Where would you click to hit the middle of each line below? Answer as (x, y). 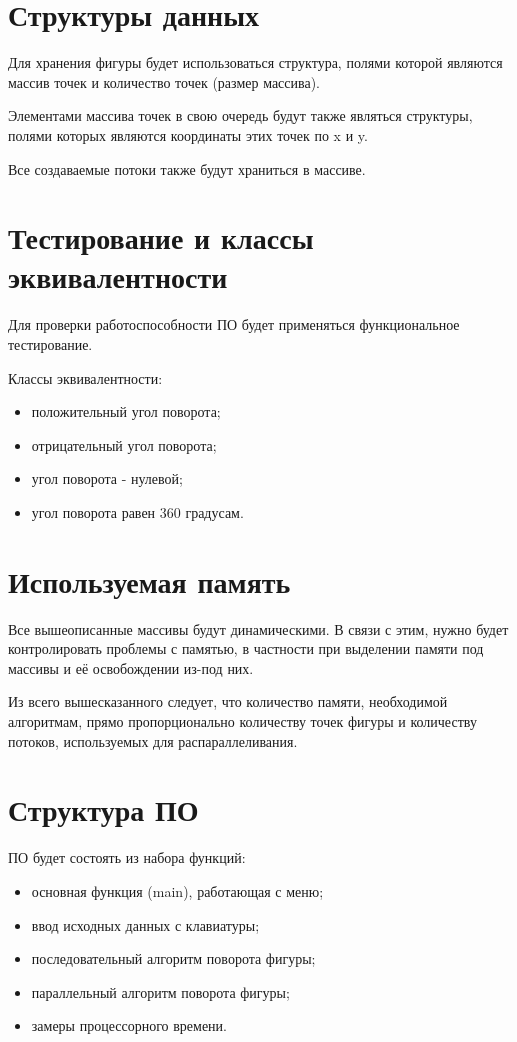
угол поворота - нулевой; (107, 478)
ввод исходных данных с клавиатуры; (145, 924)
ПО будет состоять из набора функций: (127, 857)
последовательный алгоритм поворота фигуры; (173, 958)
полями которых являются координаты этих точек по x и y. (188, 134)
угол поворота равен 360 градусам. (137, 511)
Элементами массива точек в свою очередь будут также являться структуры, (240, 115)
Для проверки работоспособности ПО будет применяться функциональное (234, 324)
